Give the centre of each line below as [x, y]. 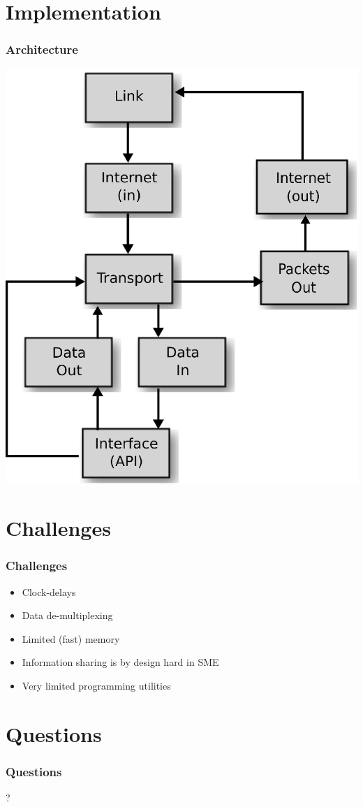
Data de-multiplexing [67, 615]
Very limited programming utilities [96, 686]
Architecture [42, 49]
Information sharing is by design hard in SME [120, 662]
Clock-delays [49, 591]
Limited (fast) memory [71, 638]
